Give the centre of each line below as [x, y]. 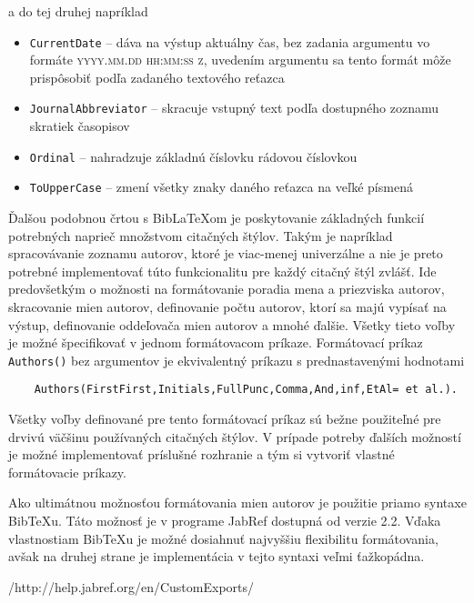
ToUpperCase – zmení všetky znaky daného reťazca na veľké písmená [221, 187]
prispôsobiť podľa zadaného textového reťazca [157, 77]
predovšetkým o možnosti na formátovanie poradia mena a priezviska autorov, [227, 289]
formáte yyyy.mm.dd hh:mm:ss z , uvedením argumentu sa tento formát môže [240, 60]
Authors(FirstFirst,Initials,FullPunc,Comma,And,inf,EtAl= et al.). [246, 390]
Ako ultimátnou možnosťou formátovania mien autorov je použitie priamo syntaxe [237, 502]
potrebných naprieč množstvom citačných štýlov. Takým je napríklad [201, 235]
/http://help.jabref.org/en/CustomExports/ [131, 586]
